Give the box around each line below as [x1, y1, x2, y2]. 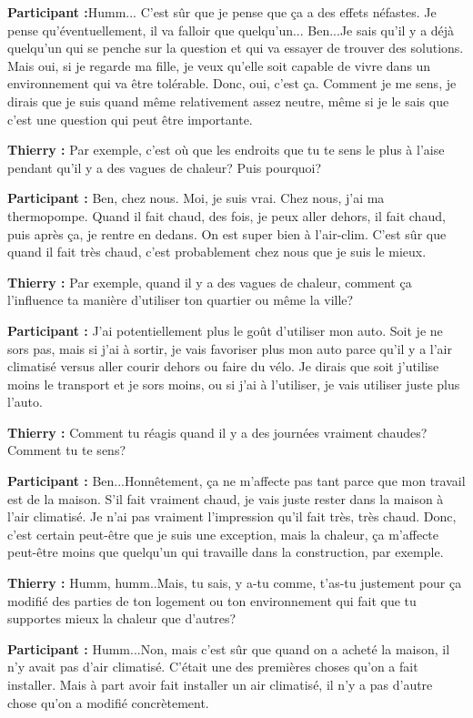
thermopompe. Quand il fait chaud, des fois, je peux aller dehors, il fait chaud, [7, 206, 446, 225]
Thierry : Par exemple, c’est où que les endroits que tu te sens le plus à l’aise [7, 140, 445, 159]
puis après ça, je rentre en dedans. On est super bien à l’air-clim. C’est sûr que [7, 224, 447, 243]
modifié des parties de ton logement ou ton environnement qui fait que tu [7, 591, 417, 610]
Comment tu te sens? [7, 440, 126, 460]
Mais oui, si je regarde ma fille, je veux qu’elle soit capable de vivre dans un [7, 56, 431, 75]
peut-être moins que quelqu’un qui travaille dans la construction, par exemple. [7, 542, 444, 561]
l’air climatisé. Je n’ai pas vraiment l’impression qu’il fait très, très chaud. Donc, [7, 507, 457, 526]
